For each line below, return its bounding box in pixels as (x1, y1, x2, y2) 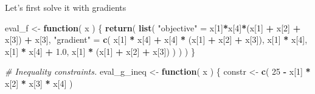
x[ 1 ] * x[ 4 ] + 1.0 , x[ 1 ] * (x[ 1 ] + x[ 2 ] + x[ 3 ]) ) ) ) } (5, 45, 195, 57)
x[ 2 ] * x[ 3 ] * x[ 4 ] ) (5, 77, 73, 89)
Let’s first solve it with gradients (5, 1, 126, 13)
